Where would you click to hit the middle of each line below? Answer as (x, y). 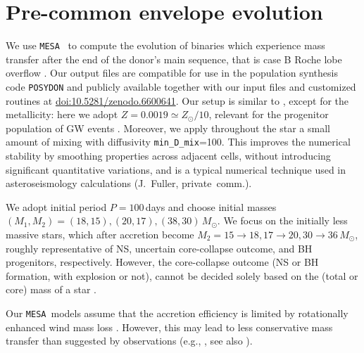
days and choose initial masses (211, 206)
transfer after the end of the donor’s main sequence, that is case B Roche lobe (174, 59)
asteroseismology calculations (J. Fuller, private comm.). (129, 183)
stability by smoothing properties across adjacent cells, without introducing (168, 156)
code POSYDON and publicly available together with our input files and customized (181, 86)
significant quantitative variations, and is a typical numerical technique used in (176, 169)
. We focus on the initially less (282, 220)
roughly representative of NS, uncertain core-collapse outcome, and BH (159, 248)
